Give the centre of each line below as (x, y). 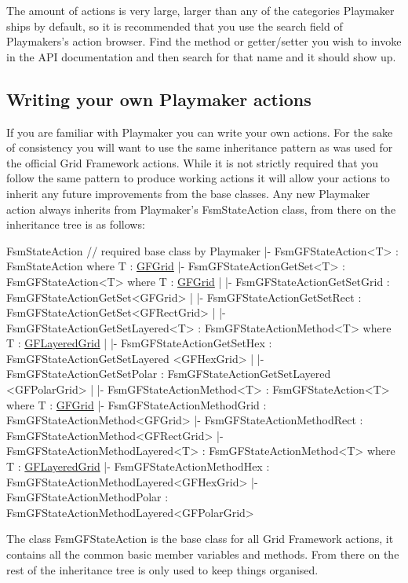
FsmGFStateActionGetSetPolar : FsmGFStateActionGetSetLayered (169, 374)
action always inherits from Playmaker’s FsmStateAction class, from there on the (201, 209)
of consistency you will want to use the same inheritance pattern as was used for (200, 147)
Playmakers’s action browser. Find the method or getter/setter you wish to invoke (204, 41)
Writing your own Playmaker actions (159, 99)
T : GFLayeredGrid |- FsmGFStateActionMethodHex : (138, 466)
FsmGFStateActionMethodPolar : (87, 497)
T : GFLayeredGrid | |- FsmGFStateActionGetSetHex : (139, 343)
